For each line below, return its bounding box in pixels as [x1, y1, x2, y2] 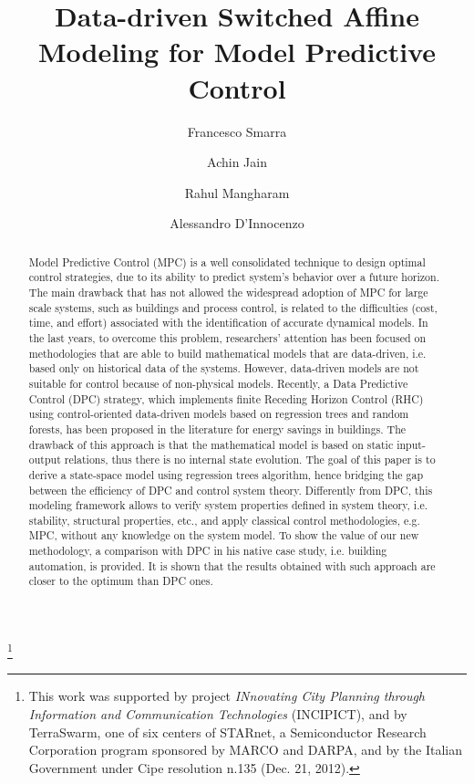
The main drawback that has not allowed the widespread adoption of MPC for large [28, 284, 428, 299]
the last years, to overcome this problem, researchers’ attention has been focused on [28, 329, 427, 345]
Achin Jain [207, 152, 267, 172]
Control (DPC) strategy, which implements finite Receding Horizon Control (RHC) [28, 391, 424, 406]
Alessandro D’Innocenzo [170, 214, 304, 233]
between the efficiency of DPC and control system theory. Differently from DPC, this [28, 482, 433, 497]
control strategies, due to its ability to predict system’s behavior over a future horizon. [28, 269, 439, 285]
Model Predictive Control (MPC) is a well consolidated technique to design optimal [28, 254, 426, 269]
